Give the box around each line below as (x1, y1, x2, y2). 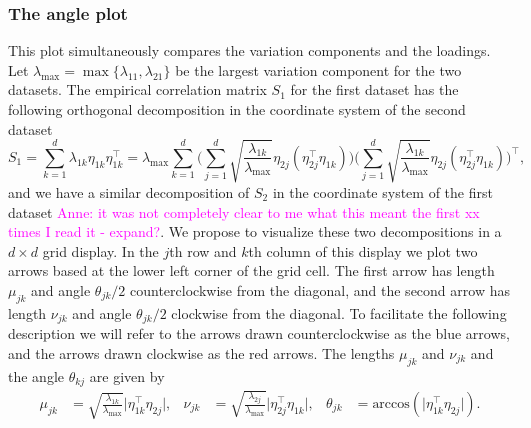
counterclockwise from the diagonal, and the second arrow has (130, 279, 510, 300)
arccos (372, 397, 410, 412)
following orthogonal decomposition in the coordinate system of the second (8, 99, 466, 119)
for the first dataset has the (290, 79, 459, 100)
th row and (169, 240, 237, 261)
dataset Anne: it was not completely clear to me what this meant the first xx (8, 201, 480, 222)
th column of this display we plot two (248, 240, 478, 261)
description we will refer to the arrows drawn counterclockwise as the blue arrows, (8, 323, 510, 344)
